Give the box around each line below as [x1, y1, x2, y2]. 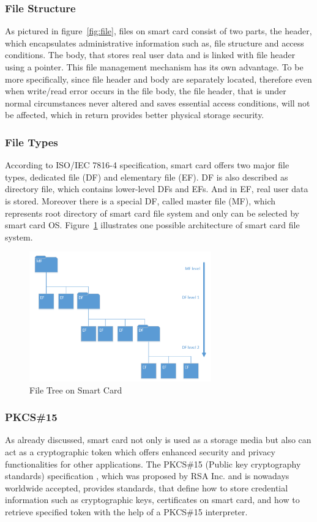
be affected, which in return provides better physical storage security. [5, 108, 264, 121]
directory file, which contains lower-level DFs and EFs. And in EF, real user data [5, 182, 308, 195]
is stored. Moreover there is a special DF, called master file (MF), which [5, 194, 276, 207]
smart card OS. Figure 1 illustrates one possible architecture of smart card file [5, 218, 300, 231]
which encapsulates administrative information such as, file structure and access [5, 36, 304, 49]
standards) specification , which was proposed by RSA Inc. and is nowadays [5, 469, 289, 482]
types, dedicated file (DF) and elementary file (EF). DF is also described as [5, 170, 288, 183]
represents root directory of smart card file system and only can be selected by [5, 206, 299, 219]
